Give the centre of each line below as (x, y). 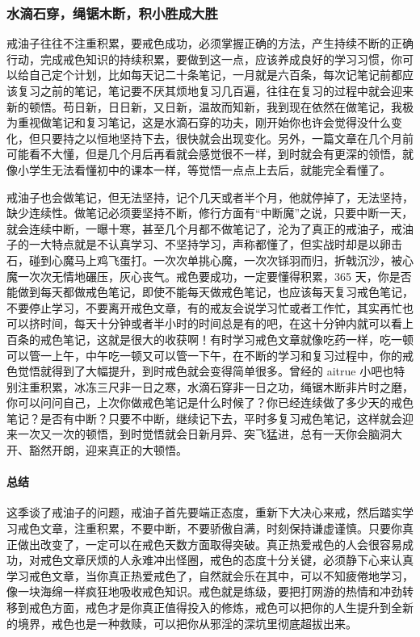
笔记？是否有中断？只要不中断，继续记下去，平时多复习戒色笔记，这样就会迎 (210, 418)
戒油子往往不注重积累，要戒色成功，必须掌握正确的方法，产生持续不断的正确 (210, 43)
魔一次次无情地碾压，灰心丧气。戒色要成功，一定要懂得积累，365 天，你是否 (209, 276)
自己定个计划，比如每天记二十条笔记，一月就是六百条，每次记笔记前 (210, 75)
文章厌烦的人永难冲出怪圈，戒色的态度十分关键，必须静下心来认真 (238, 560)
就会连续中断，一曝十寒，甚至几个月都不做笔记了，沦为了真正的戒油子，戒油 (210, 228)
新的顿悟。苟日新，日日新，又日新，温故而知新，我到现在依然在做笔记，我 (204, 106)
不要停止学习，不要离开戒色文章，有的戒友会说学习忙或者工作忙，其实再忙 (204, 307)
